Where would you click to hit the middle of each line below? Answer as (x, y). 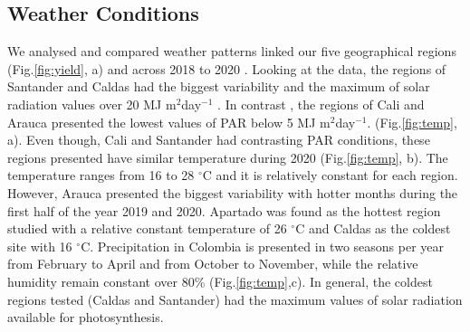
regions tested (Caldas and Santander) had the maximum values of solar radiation (235, 299)
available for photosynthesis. (86, 317)
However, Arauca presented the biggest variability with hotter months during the (233, 192)
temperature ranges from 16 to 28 (101, 175)
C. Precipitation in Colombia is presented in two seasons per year (262, 246)
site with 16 (40, 246)
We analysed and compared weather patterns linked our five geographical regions (232, 51)
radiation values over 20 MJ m (92, 104)
